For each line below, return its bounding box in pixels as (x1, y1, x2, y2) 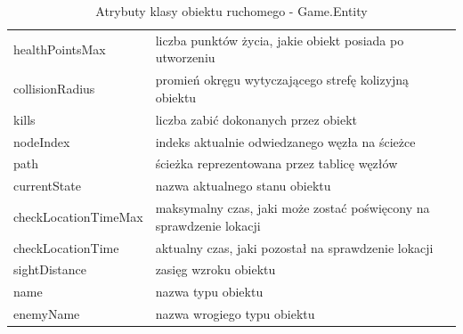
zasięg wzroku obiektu (155, 260, 276, 279)
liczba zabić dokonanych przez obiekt (155, 110, 358, 128)
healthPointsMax (13, 39, 106, 58)
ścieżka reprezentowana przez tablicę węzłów (155, 154, 398, 173)
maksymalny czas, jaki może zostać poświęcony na (155, 199, 430, 217)
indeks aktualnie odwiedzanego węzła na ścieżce (155, 132, 416, 151)
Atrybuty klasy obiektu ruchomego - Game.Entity (95, 2, 368, 20)
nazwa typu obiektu (155, 282, 264, 301)
